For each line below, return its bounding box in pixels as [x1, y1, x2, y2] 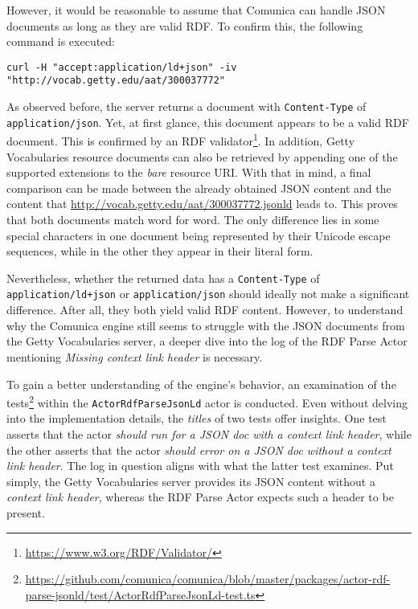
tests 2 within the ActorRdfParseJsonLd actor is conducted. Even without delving [6, 392, 408, 411]
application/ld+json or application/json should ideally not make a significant [6, 285, 410, 302]
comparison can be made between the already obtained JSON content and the [6, 179, 391, 196]
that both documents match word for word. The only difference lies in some [6, 211, 379, 228]
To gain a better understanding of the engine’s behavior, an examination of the [6, 375, 396, 392]
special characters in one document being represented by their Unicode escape [6, 227, 391, 243]
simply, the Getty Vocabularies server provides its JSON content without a [6, 472, 375, 489]
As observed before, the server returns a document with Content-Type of [6, 98, 367, 115]
